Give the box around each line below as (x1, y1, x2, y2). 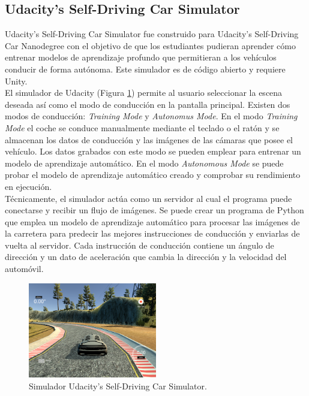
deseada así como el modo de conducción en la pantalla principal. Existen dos (5, 98, 290, 110)
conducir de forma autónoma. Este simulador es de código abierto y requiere (5, 62, 286, 75)
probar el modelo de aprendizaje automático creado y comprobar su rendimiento (5, 168, 301, 181)
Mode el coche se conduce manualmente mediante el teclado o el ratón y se (5, 121, 280, 134)
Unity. (5, 74, 28, 87)
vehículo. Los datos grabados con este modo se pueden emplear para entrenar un (5, 145, 301, 158)
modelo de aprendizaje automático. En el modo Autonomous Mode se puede (5, 156, 284, 169)
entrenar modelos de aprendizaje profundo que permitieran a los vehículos (5, 51, 277, 64)
